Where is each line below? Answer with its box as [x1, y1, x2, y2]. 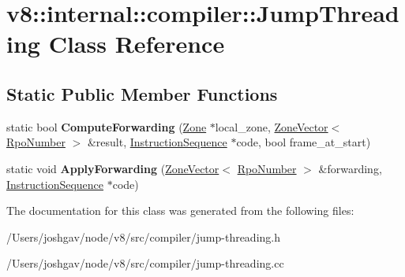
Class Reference [48, 28, 225, 60]
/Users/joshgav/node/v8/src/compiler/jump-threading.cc [6, 255, 284, 271]
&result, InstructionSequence [87, 134, 227, 150]
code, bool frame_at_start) [236, 134, 371, 150]
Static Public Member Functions [6, 81, 278, 105]
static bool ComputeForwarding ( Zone [6, 118, 207, 135]
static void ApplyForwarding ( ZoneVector [6, 160, 219, 176]
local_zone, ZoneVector [215, 118, 328, 135]
